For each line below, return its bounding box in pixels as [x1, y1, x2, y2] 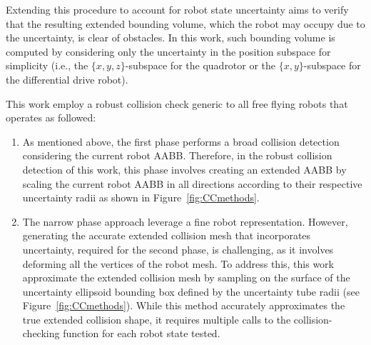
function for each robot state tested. [63, 326, 220, 341]
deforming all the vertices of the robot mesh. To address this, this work [22, 256, 334, 271]
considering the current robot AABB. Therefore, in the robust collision [22, 148, 332, 163]
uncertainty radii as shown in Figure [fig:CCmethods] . [22, 190, 260, 205]
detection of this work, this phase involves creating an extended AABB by [22, 161, 347, 176]
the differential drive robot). [6, 71, 128, 86]
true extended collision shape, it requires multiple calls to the [22, 311, 291, 326]
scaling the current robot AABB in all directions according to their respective [22, 176, 362, 191]
